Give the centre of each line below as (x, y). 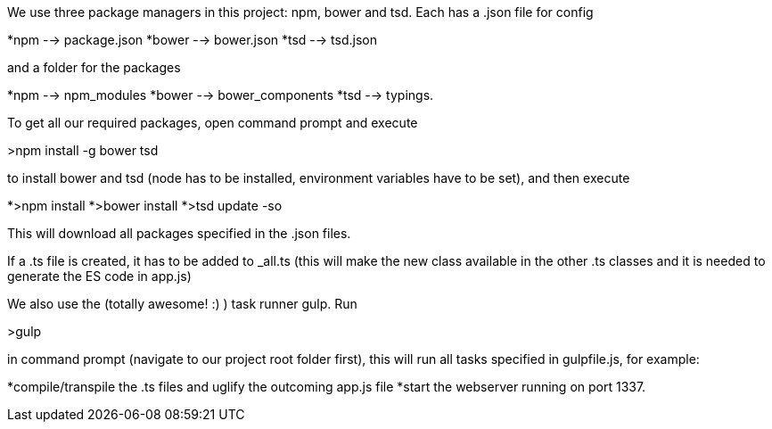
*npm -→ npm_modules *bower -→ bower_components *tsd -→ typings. (221, 95)
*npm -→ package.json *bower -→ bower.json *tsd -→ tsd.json (192, 40)
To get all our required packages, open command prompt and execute (213, 123)
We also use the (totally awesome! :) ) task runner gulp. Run (182, 304)
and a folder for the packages (94, 67)
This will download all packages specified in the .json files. (179, 233)
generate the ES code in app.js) (99, 276)
